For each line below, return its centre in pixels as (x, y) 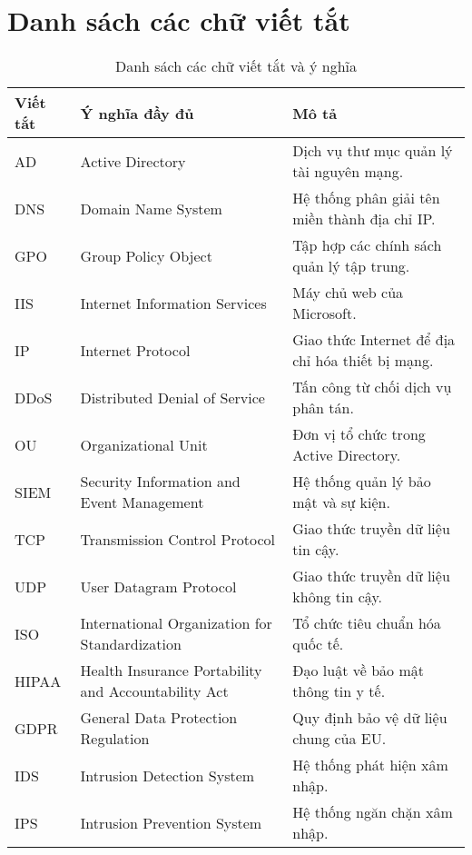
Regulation (115, 739)
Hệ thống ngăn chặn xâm (373, 812)
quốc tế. (318, 644)
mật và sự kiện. (341, 502)
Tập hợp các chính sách (367, 245)
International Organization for (176, 623)
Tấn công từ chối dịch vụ (372, 387)
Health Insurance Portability (171, 671)
